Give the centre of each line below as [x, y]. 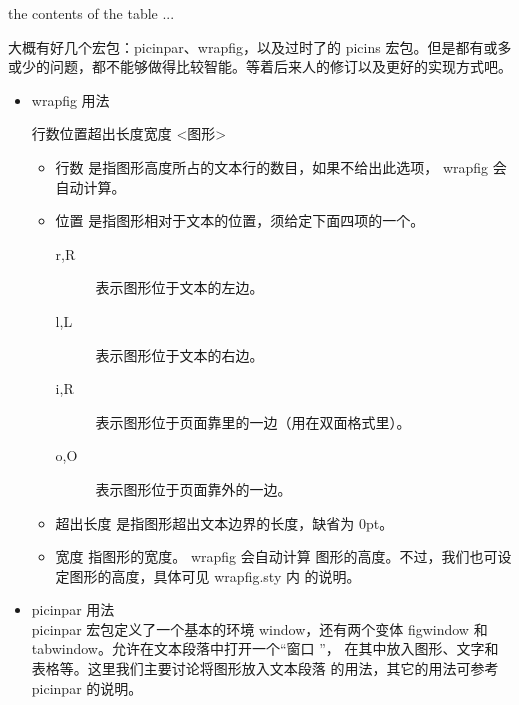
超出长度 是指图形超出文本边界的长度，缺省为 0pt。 [224, 522]
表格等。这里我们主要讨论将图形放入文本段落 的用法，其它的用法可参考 [265, 668]
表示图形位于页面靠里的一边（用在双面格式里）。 [253, 421]
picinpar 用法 [73, 609]
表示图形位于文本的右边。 [179, 354]
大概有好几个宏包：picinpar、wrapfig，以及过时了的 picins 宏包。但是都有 [246, 46]
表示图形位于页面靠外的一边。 [193, 488]
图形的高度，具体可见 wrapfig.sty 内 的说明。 [215, 575]
